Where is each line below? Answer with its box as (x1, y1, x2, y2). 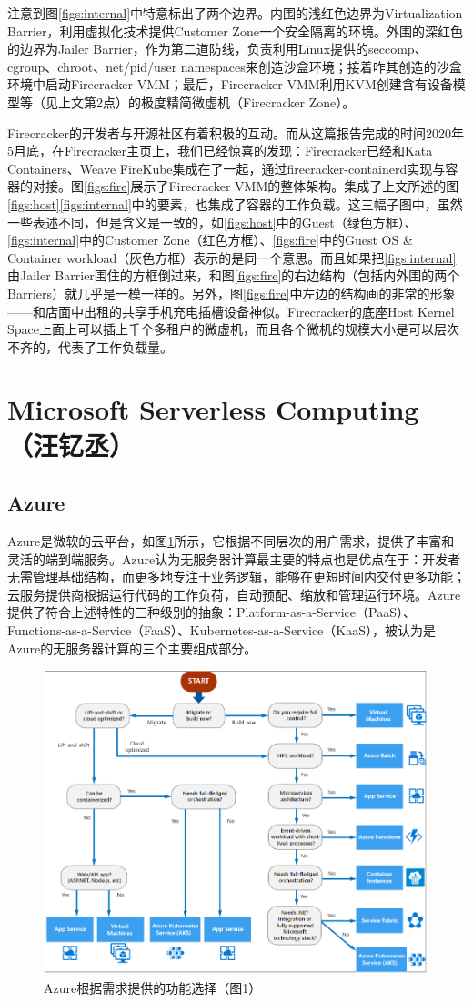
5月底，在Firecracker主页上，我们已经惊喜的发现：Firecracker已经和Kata (7, 141, 433, 160)
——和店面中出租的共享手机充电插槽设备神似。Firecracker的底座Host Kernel (7, 301, 455, 320)
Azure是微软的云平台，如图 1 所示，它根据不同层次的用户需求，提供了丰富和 (7, 532, 455, 551)
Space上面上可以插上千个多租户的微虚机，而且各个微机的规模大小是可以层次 (7, 319, 459, 339)
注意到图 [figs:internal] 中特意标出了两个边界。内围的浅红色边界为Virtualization (7, 4, 463, 22)
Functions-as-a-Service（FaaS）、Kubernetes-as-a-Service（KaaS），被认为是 (7, 621, 436, 640)
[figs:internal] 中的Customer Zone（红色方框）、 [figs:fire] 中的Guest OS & (7, 230, 413, 249)
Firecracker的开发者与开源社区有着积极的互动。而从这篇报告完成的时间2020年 (7, 123, 464, 142)
